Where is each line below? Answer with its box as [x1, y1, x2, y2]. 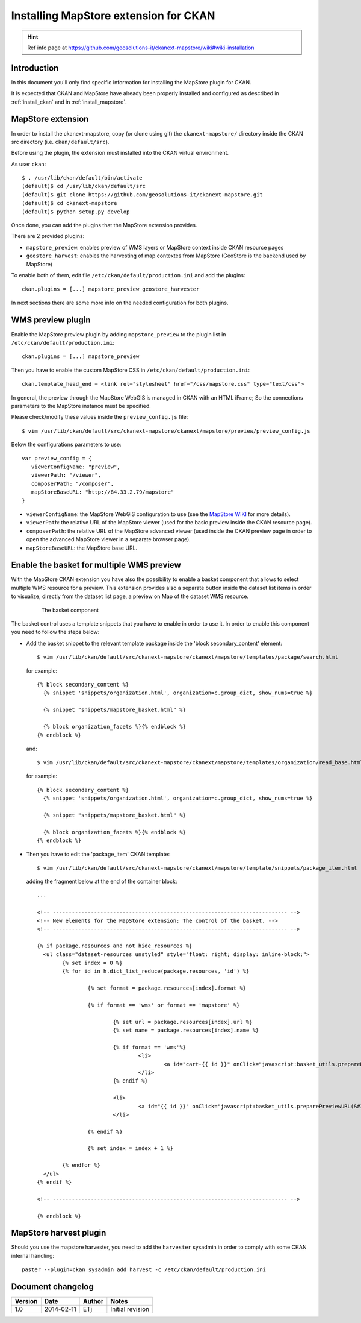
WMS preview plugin [11, 315, 91, 325]
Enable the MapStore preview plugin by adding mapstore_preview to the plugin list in [11, 330, 226, 338]
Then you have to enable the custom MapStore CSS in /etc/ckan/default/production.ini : [11, 366, 250, 374]
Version [14, 1297, 38, 1306]
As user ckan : [11, 160, 46, 168]
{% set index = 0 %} [62, 959, 123, 966]
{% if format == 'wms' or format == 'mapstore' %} [87, 1001, 240, 1008]
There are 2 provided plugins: [11, 233, 85, 240]
